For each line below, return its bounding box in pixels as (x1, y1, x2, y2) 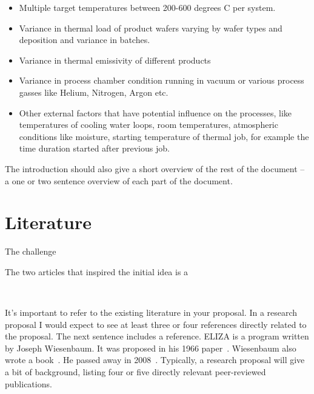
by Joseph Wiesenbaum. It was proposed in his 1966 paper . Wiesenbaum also (5, 341, 296, 354)
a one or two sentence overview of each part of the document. (5, 174, 233, 187)
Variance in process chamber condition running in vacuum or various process (19, 74, 304, 87)
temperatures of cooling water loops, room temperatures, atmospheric (19, 118, 278, 131)
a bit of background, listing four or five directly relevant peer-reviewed (5, 366, 266, 378)
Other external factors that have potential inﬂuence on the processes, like (19, 106, 292, 119)
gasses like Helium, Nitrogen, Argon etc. (19, 85, 169, 98)
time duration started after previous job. (19, 142, 170, 155)
